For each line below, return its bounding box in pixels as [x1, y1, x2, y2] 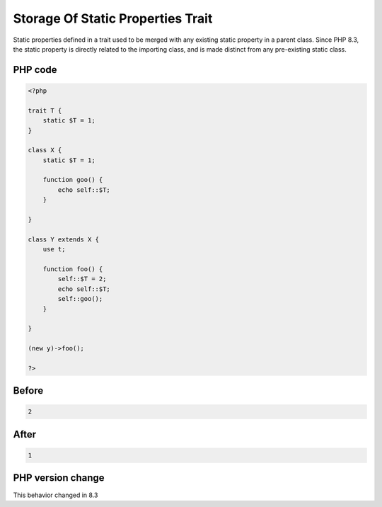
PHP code [13, 64, 57, 76]
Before [13, 384, 44, 397]
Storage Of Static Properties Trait [13, 11, 213, 26]
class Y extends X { [28, 235, 99, 244]
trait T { [28, 106, 62, 115]
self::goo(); [57, 295, 103, 303]
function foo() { [42, 265, 103, 273]
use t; [42, 245, 66, 253]
